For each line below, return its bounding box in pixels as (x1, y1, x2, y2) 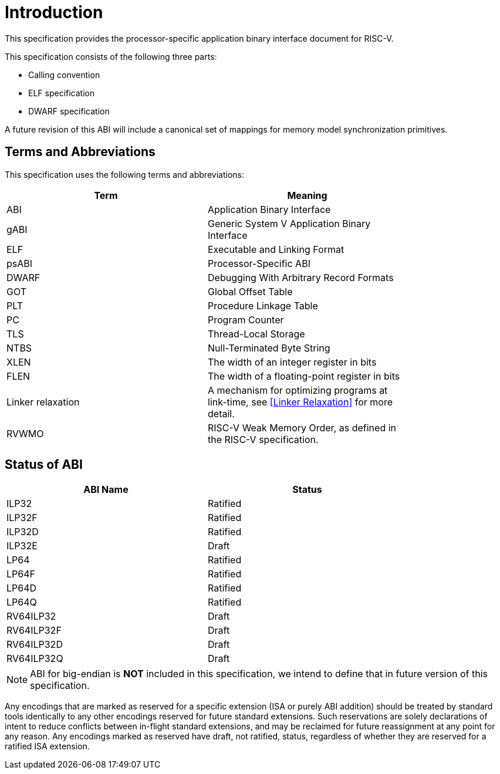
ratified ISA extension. (5, 741, 90, 752)
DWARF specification (28, 106, 110, 116)
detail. (208, 407, 235, 420)
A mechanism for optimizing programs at (208, 384, 388, 396)
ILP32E (6, 540, 38, 552)
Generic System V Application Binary (208, 217, 371, 229)
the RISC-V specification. (208, 433, 319, 445)
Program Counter (208, 313, 284, 326)
